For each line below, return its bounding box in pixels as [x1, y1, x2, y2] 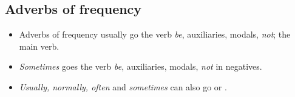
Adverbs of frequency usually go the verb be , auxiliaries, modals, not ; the [19, 28, 291, 41]
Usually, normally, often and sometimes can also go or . [19, 80, 227, 93]
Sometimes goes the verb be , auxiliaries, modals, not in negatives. [19, 60, 262, 73]
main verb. [19, 39, 59, 52]
